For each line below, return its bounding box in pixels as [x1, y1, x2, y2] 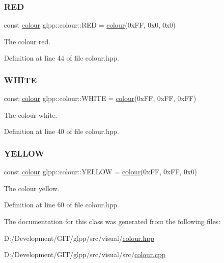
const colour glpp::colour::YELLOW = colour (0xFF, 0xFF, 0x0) [4, 166, 197, 177]
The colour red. [4, 36, 51, 46]
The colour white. [4, 109, 57, 120]
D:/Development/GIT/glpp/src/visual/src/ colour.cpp [4, 249, 166, 260]
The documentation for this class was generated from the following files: [4, 216, 221, 226]
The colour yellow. [4, 183, 59, 193]
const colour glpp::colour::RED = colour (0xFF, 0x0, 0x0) [4, 20, 176, 30]
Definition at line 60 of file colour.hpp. [4, 199, 119, 210]
